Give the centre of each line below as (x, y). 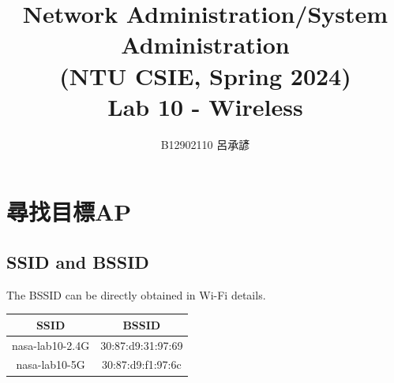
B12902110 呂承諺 (205, 144)
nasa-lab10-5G (51, 364)
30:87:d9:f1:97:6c (141, 364)
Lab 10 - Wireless (205, 106)
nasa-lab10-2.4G (51, 345)
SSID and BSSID (78, 261)
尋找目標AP (69, 212)
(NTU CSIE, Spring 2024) (205, 75)
